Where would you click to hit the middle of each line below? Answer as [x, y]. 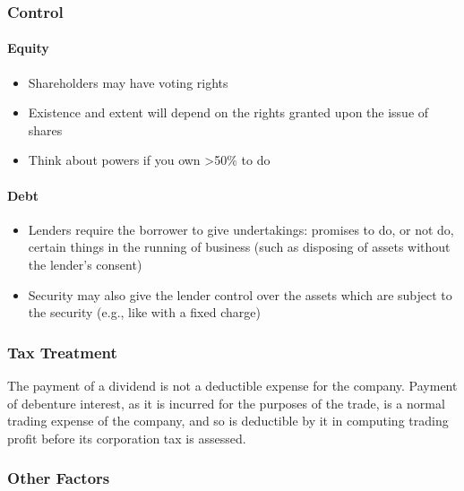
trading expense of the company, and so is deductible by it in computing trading [228, 421]
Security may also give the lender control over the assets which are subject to [240, 294]
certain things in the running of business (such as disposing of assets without [239, 247]
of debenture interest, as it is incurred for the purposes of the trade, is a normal [226, 403]
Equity [28, 48]
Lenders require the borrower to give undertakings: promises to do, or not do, [241, 229]
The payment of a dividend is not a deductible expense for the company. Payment [232, 385]
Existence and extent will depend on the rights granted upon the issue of [228, 112]
